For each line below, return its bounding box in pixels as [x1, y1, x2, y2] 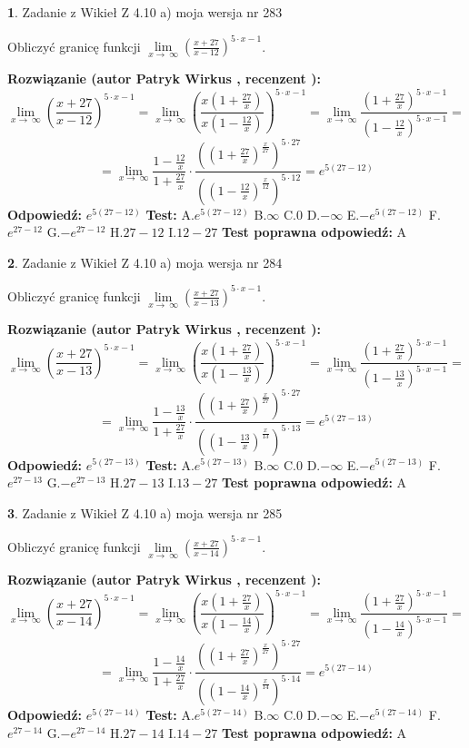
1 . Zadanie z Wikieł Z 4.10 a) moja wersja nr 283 [7, 3, 283, 21]
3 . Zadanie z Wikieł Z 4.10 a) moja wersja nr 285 [7, 503, 283, 522]
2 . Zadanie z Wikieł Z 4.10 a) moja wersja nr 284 [7, 252, 283, 271]
